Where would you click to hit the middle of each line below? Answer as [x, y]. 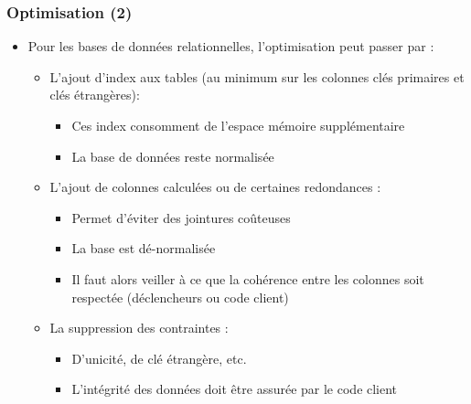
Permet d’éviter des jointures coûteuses [181, 217]
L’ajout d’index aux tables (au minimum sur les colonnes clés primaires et [257, 76]
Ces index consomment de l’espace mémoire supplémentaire [238, 125]
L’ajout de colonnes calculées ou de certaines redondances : [215, 187]
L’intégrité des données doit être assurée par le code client [235, 389]
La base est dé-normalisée [144, 248]
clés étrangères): [95, 95]
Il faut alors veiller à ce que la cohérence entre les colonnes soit [248, 278]
